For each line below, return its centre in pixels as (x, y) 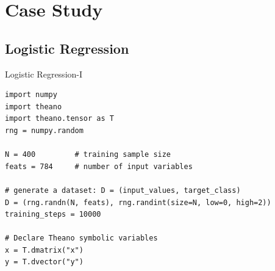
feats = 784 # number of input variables (99, 166)
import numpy (31, 95)
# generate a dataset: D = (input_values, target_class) (123, 190)
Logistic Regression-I (44, 74)
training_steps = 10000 (53, 215)
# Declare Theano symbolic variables (81, 238)
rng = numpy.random (44, 130)
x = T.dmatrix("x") (44, 250)
